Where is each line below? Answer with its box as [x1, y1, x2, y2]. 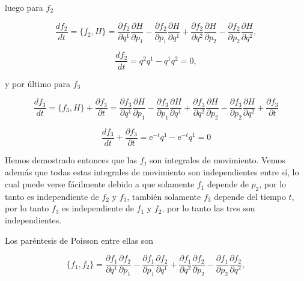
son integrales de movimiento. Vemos [150, 154, 285, 166]
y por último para [5, 77, 70, 89]
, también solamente [127, 190, 201, 202]
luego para [5, 1, 43, 13]
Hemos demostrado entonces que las [5, 154, 138, 166]
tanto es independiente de [5, 190, 99, 202]
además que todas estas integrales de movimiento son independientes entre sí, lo [5, 166, 299, 178]
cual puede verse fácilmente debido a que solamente [5, 178, 195, 190]
